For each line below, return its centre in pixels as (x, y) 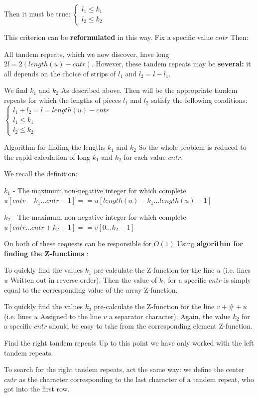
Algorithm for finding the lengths (55, 147)
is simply (237, 280)
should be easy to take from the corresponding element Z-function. (151, 326)
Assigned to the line (70, 316)
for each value (145, 157)
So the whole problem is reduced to (193, 147)
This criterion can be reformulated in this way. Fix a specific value (109, 37)
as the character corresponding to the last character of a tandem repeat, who (136, 379)
